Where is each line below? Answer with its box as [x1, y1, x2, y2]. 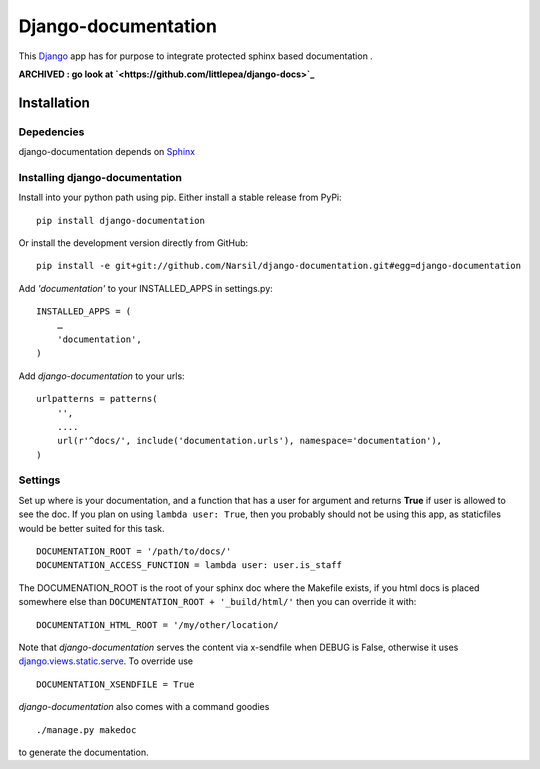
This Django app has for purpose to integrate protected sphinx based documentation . [18, 50, 374, 62]
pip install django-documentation [36, 215, 205, 226]
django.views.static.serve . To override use [18, 655, 194, 667]
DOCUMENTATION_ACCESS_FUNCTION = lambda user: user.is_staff [36, 560, 342, 571]
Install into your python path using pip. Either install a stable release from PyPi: [18, 191, 342, 204]
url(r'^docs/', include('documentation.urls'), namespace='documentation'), [56, 435, 443, 447]
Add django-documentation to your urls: [18, 370, 185, 382]
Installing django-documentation [18, 170, 182, 184]
